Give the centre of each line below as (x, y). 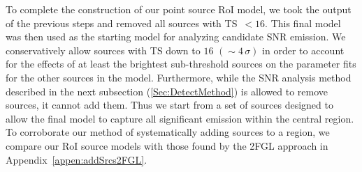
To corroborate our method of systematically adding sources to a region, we (168, 132)
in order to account (303, 50)
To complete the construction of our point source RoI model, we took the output (179, 9)
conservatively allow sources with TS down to (103, 50)
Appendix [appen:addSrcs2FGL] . (77, 159)
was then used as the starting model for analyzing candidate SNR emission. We (176, 37)
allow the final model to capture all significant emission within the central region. (180, 118)
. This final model (303, 23)
